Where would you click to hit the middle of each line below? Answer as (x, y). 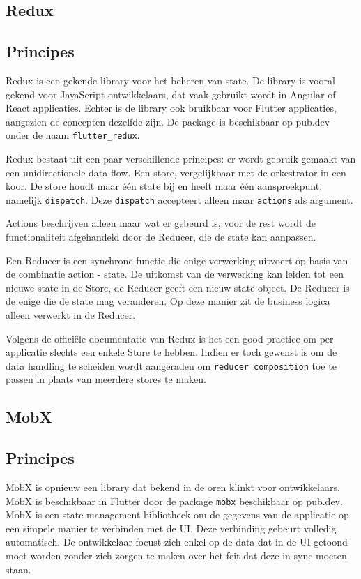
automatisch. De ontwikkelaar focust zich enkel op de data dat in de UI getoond (177, 542)
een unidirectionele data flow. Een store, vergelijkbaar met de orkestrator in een (176, 172)
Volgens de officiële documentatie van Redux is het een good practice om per (170, 338)
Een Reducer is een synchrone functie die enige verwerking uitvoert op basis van (177, 260)
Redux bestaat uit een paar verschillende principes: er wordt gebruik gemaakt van (181, 159)
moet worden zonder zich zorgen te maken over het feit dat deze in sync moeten (176, 556)
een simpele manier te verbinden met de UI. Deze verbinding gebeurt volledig (171, 528)
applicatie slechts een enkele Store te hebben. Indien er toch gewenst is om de (171, 352)
